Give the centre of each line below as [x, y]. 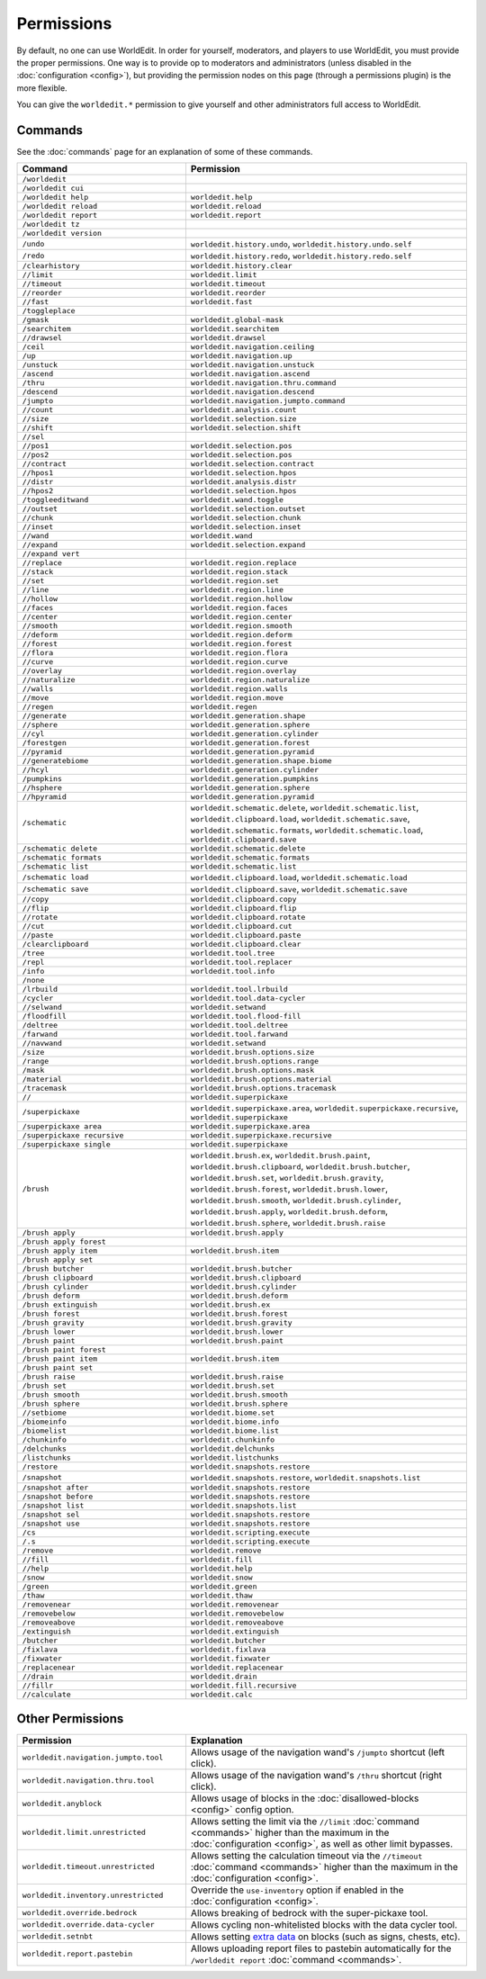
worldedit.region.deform [241, 635]
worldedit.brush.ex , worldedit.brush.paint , [280, 1155]
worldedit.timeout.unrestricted [88, 1867]
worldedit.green [224, 1587]
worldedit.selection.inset [246, 527]
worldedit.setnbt [58, 1936]
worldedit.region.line [237, 590]
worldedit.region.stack [239, 572]
